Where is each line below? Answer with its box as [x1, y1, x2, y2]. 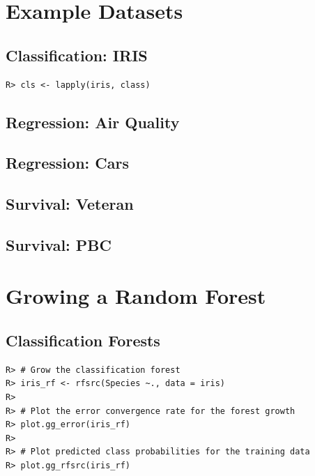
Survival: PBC [6, 233, 112, 255]
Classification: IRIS [6, 44, 148, 66]
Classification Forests [6, 330, 160, 351]
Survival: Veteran [6, 193, 134, 215]
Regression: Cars [6, 152, 129, 174]
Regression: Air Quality [6, 111, 180, 132]
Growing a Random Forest [6, 282, 266, 310]
